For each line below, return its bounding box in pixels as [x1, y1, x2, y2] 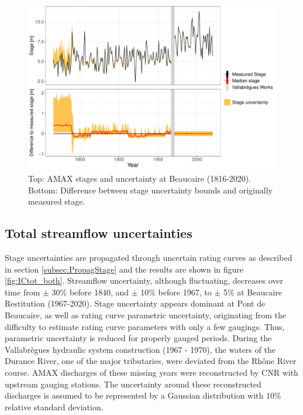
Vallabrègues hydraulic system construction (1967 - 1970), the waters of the [5, 343, 276, 355]
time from [5, 285, 40, 298]
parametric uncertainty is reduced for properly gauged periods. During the [5, 332, 272, 344]
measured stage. [28, 195, 85, 207]
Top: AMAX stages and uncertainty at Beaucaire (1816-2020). [28, 172, 252, 184]
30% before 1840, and [51, 285, 129, 298]
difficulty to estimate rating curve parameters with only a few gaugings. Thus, [5, 320, 285, 332]
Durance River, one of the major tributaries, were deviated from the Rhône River [5, 355, 297, 367]
